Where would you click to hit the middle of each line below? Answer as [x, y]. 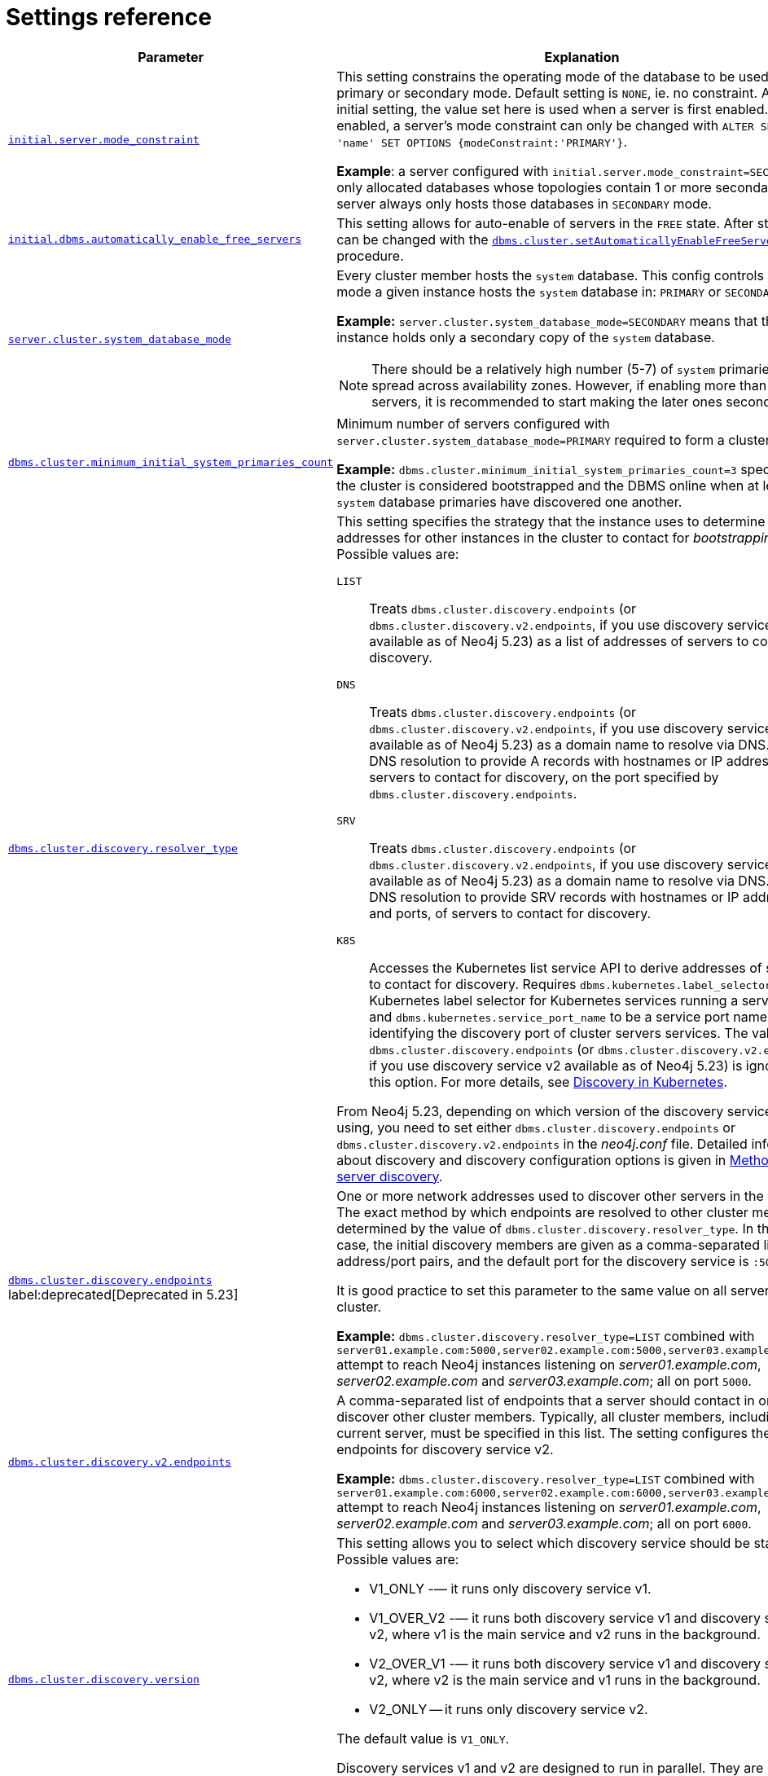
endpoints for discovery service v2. [445, 1449]
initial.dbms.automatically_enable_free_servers [155, 240]
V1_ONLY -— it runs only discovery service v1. [510, 1588]
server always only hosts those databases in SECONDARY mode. [524, 203]
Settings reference [109, 17]
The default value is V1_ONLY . [423, 1738]
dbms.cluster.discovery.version [104, 1680]
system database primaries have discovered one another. [509, 501]
